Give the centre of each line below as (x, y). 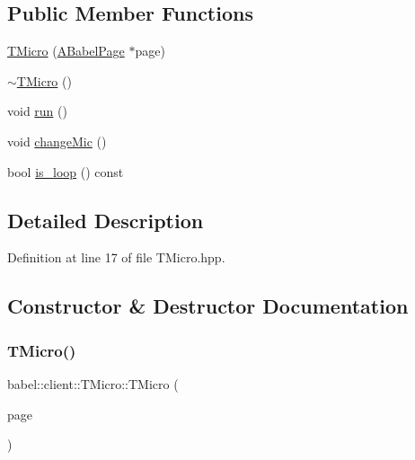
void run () (37, 111)
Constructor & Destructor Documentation (208, 306)
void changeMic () (57, 141)
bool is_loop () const (66, 171)
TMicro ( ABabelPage (66, 51)
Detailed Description (106, 220)
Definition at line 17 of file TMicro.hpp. (116, 257)
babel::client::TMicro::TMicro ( (93, 383)
